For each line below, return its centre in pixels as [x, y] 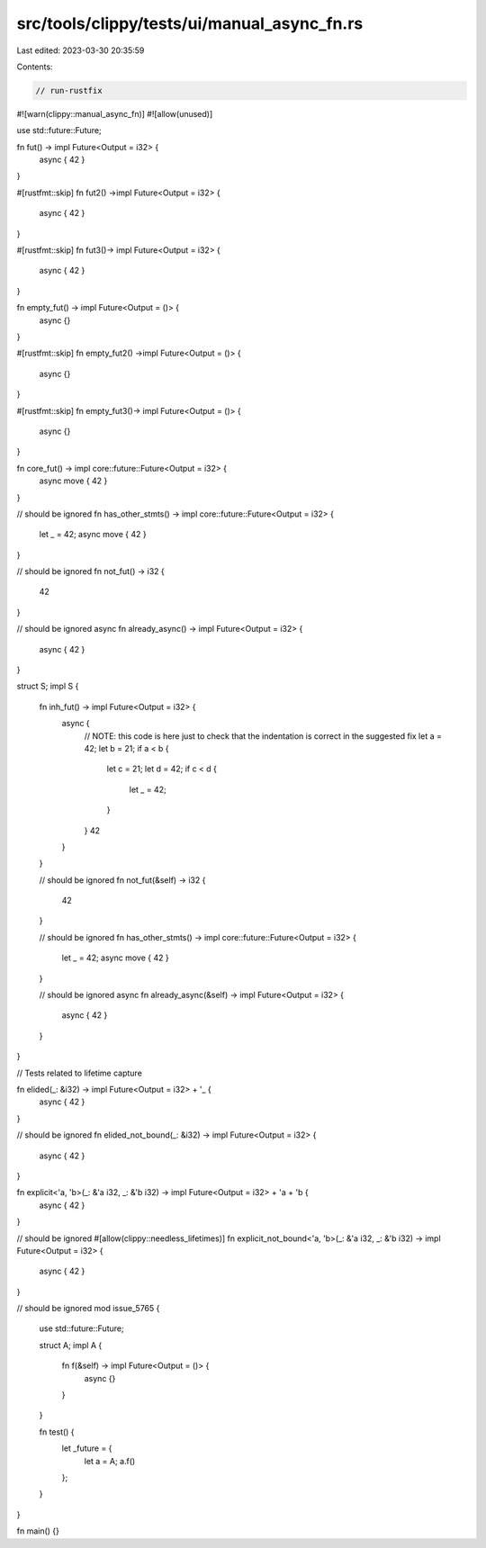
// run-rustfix [69, 90]
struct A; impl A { [71, 1345]
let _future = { [87, 1448]
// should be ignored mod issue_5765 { [88, 1309]
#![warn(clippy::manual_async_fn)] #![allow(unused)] [115, 113]
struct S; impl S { [48, 686]
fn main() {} [38, 1531]
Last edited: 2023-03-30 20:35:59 [81, 50]
